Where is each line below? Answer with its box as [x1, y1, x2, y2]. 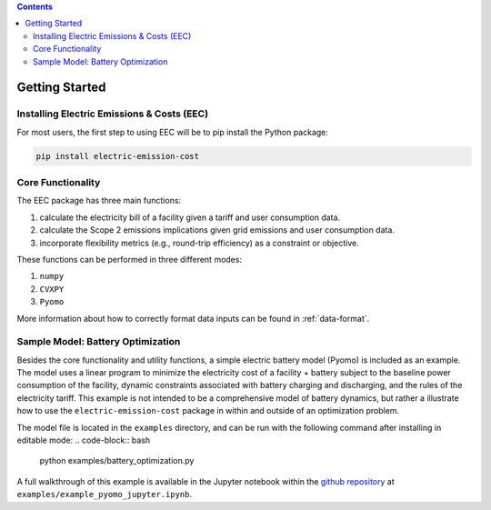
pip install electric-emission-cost [35, 151, 200, 161]
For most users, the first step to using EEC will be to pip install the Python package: [16, 126, 329, 137]
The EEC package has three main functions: [16, 195, 182, 206]
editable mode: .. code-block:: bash [16, 435, 150, 445]
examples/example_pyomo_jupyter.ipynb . [16, 489, 193, 500]
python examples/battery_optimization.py [39, 455, 195, 466]
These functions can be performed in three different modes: [16, 255, 243, 265]
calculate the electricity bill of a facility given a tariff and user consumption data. [39, 212, 341, 223]
